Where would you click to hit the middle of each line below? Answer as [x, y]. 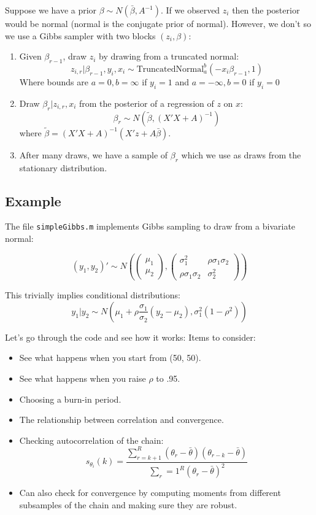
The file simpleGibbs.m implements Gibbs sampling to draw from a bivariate [150, 226]
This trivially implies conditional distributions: [93, 295]
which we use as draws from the [241, 154]
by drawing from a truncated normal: [169, 56]
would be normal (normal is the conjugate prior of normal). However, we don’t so [158, 23]
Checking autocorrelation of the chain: [91, 440]
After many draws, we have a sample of [94, 154]
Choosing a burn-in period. [70, 399]
